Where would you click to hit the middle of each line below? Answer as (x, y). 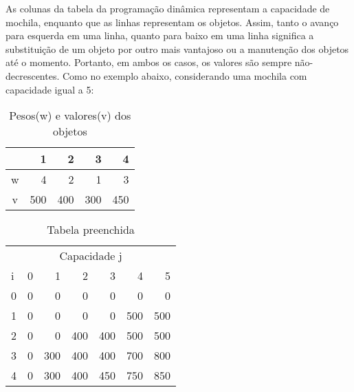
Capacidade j (91, 256)
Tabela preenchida (91, 230)
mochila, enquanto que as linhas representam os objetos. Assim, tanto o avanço (172, 22)
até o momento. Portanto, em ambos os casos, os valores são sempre (149, 62)
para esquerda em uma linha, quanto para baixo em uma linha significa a (160, 35)
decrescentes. (33, 75)
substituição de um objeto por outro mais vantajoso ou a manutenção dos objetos (177, 48)
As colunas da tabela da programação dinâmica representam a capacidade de (168, 8)
